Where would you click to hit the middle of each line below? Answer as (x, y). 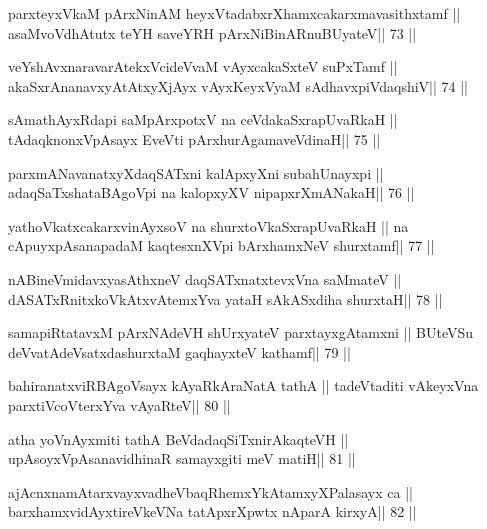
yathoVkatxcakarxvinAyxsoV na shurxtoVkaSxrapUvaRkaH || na (208, 225)
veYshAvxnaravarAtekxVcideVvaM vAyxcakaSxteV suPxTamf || (203, 66)
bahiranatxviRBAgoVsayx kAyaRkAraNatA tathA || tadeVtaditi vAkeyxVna (243, 385)
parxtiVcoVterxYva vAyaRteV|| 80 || (119, 404)
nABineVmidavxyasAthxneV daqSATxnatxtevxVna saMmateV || (205, 278)
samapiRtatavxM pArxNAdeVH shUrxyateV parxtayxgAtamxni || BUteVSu (241, 332)
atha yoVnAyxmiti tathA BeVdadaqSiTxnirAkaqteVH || (178, 438)
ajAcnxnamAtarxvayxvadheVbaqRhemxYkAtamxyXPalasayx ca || (210, 491)
